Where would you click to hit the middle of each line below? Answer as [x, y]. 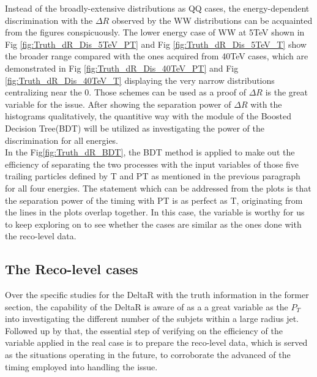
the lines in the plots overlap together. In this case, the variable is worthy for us [155, 212]
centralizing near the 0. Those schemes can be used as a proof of [126, 92]
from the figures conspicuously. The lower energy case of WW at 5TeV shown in [155, 32]
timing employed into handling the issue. [81, 366]
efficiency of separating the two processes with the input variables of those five [152, 164]
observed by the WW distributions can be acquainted [212, 20]
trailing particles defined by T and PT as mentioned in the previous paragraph [153, 176]
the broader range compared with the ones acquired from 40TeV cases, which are [157, 56]
